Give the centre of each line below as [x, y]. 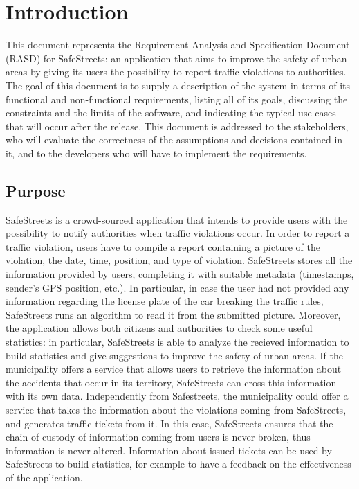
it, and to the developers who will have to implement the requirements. [156, 153]
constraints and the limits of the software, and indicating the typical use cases [171, 113]
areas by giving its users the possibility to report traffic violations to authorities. [176, 72]
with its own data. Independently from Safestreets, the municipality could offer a [177, 396]
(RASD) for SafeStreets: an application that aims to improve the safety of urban [176, 58]
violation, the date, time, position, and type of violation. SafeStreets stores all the [179, 260]
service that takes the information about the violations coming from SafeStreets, [176, 409]
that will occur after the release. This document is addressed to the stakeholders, [177, 126]
